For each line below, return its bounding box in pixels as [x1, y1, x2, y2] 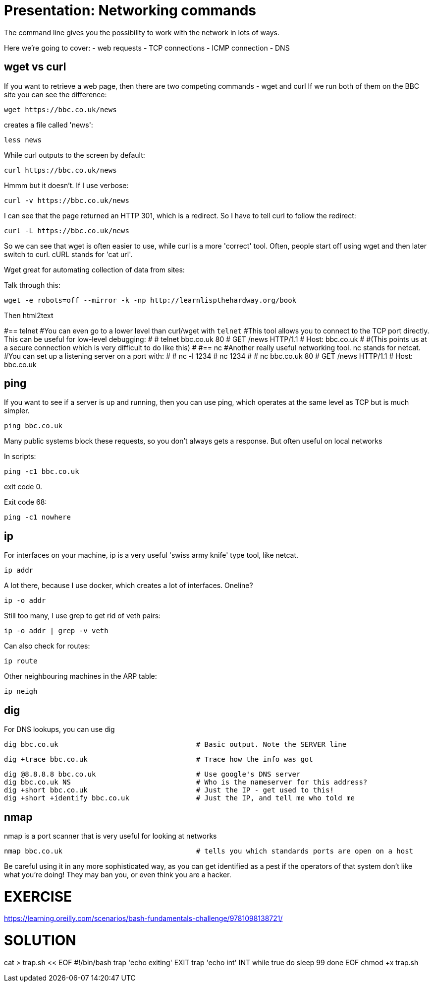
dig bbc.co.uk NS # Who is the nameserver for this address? [4, 778, 368, 787]
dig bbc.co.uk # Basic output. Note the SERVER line [4, 740, 347, 749]
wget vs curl [4, 61, 66, 73]
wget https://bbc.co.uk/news [4, 105, 117, 114]
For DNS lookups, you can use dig [4, 725, 115, 734]
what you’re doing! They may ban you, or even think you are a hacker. [4, 870, 231, 879]
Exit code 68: [4, 498, 47, 507]
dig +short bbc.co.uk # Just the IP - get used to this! [4, 786, 334, 794]
